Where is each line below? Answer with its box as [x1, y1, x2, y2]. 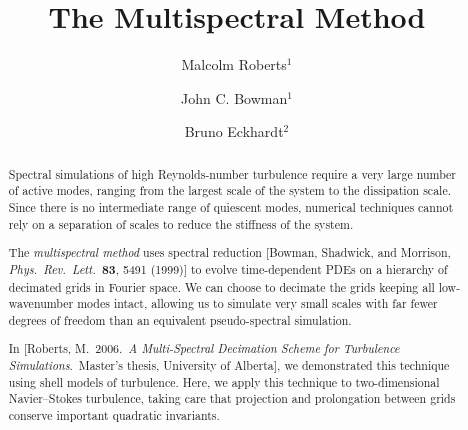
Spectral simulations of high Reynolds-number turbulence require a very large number [8, 165, 457, 182]
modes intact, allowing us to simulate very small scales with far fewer [77, 295, 438, 312]
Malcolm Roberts [181, 54, 287, 75]
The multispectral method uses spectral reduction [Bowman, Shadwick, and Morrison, [8, 244, 451, 261]
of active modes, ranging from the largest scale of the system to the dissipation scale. [8, 182, 451, 199]
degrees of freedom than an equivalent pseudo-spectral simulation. [8, 311, 352, 328]
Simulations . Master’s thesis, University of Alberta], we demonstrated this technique [8, 357, 450, 374]
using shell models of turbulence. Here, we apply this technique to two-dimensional [8, 373, 440, 390]
